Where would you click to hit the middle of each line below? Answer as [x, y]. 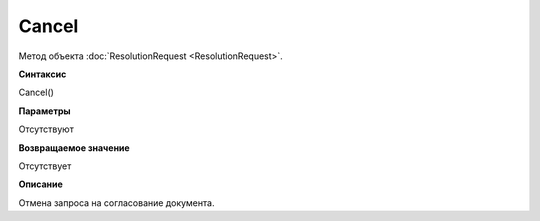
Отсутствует [45, 166]
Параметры [44, 111]
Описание [41, 184]
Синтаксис [42, 74]
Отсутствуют [46, 129]
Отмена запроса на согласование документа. [116, 202]
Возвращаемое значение [74, 147]
